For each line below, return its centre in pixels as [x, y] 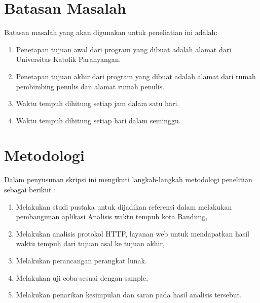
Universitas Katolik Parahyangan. [68, 59]
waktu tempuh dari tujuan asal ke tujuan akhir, [90, 243]
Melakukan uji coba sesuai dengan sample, [82, 277]
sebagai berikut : [30, 189]
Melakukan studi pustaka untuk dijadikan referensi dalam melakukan [124, 206]
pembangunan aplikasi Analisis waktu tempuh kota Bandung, [112, 216]
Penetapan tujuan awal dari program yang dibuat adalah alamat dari [124, 49]
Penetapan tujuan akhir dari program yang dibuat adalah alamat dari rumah [136, 76]
